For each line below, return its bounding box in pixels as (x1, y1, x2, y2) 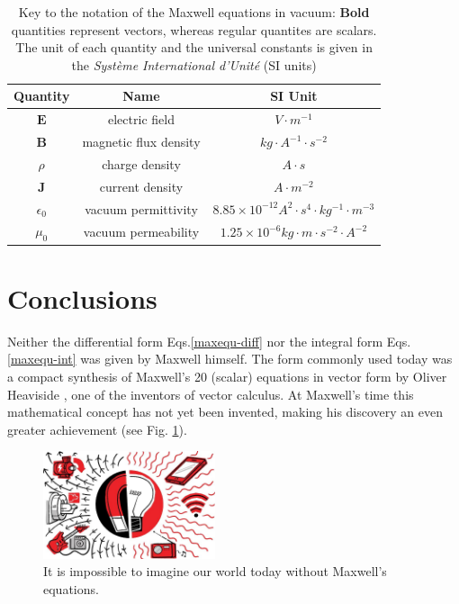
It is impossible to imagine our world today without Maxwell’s (43, 562, 387, 581)
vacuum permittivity (85, 199, 198, 218)
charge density (102, 154, 181, 173)
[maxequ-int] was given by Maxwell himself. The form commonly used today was (7, 349, 453, 368)
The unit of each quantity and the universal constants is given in (15, 38, 373, 57)
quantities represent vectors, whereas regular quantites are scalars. (11, 20, 377, 39)
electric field (108, 110, 175, 129)
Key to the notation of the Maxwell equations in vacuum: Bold (18, 3, 370, 21)
